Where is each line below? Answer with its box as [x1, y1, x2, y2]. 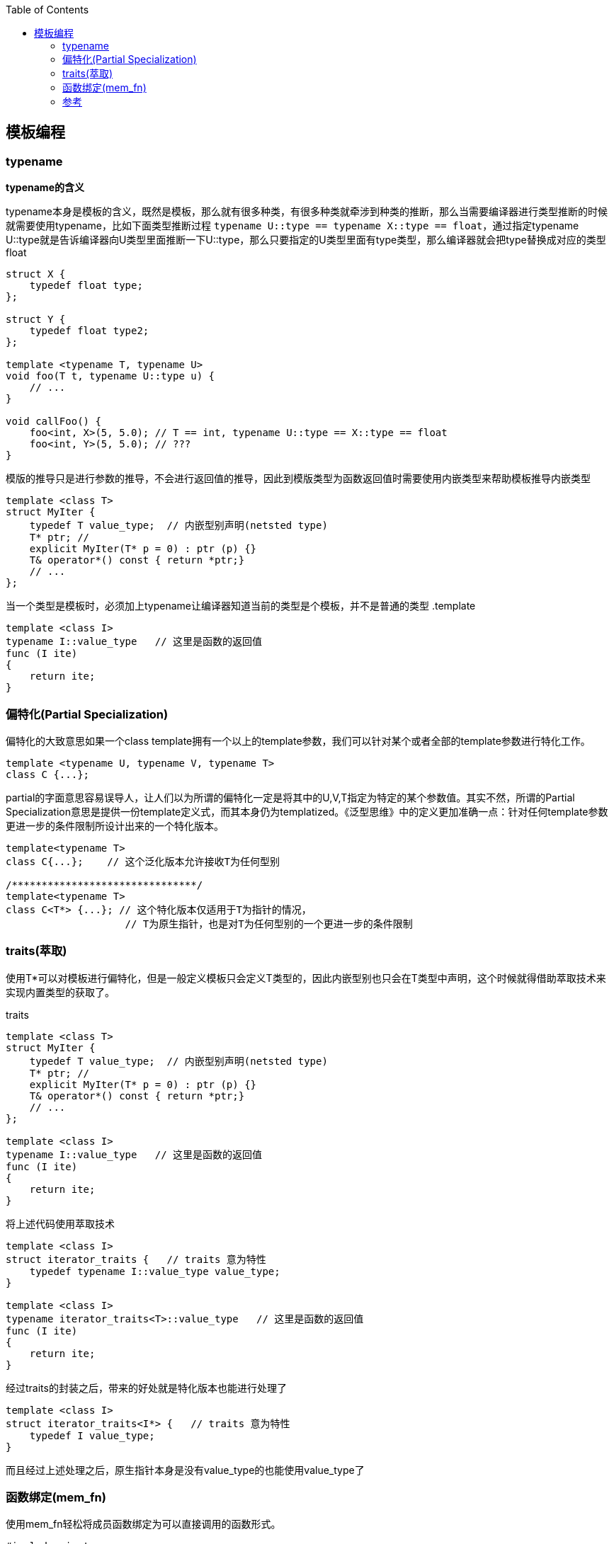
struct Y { [6, 314, 66, 326]
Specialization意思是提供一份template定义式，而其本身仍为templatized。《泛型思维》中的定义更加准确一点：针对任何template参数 [6, 805, 608, 818]
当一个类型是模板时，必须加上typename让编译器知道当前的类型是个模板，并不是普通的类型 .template [6, 600, 476, 612]
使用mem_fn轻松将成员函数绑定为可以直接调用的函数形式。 [6, 1518, 281, 1531]
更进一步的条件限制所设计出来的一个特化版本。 [6, 819, 224, 832]
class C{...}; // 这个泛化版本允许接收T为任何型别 [6, 855, 280, 867]
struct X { [6, 268, 66, 280]
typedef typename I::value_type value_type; [29, 1265, 280, 1277]
